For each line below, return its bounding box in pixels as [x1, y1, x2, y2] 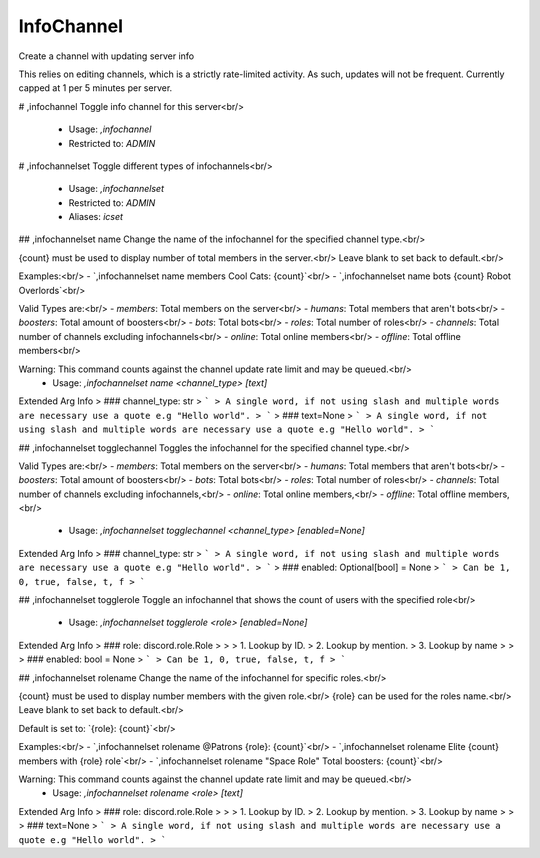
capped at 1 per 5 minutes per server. [18, 82, 173, 94]
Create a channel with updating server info [18, 50, 195, 62]
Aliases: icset [68, 211, 124, 223]
